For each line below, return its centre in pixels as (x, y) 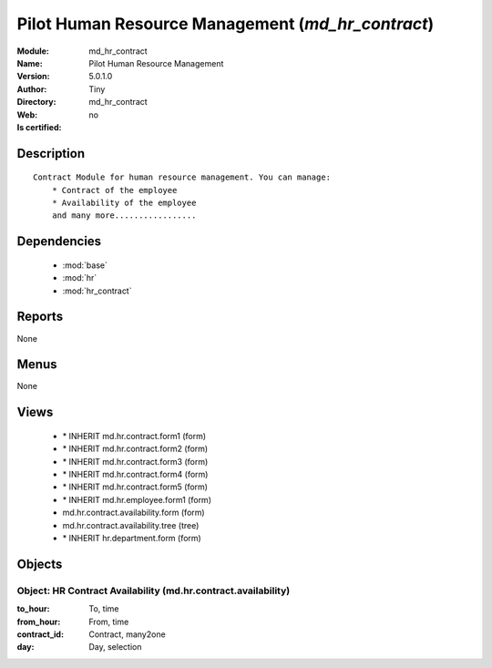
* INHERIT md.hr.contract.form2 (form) (135, 449)
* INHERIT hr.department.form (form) (132, 538)
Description (51, 154)
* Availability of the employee (124, 203)
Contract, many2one (127, 634)
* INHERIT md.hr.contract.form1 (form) (134, 436)
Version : (33, 77)
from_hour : (39, 622)
